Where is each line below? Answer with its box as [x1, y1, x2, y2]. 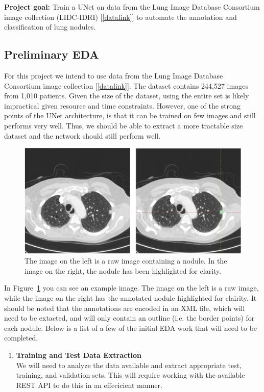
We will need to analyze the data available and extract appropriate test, [16, 359, 242, 370]
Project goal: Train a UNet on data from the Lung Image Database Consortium [4, 2, 260, 12]
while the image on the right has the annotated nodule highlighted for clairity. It [4, 292, 257, 303]
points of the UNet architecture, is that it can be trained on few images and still [4, 110, 256, 121]
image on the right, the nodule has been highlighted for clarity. [25, 265, 222, 276]
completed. [4, 332, 38, 343]
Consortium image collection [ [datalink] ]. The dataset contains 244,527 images [4, 80, 248, 91]
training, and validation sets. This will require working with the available [16, 370, 245, 380]
